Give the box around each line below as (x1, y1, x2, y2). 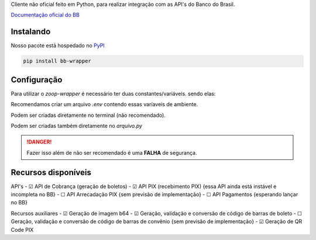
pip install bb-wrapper (23, 58, 92, 64)
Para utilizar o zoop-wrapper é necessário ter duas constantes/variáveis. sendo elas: (11, 90, 216, 97)
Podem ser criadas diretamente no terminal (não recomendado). (11, 112, 166, 119)
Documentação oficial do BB (11, 12, 80, 19)
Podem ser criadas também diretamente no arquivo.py (11, 122, 143, 129)
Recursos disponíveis (11, 167, 92, 178)
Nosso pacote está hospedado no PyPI (11, 42, 105, 49)
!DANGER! (26, 138, 52, 145)
